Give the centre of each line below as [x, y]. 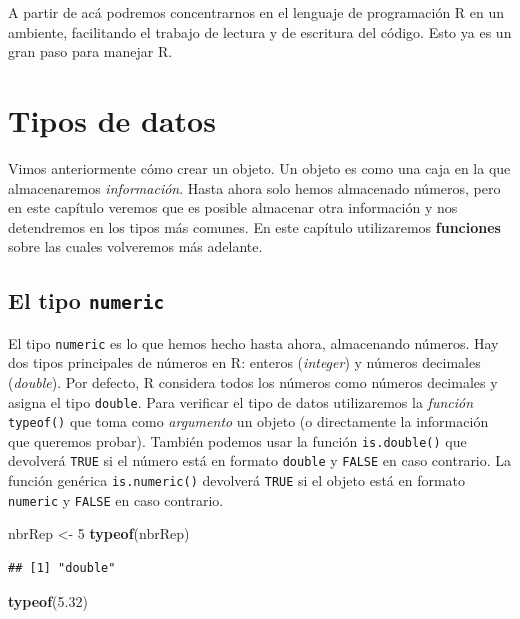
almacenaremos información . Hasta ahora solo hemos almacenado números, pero [254, 187]
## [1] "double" [62, 568]
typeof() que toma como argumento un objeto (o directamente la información [248, 421]
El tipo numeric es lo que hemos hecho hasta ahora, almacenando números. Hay [253, 342]
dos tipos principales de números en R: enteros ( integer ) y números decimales [244, 362]
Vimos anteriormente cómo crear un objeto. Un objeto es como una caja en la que [259, 167]
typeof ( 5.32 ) [48, 600]
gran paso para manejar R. [90, 51]
